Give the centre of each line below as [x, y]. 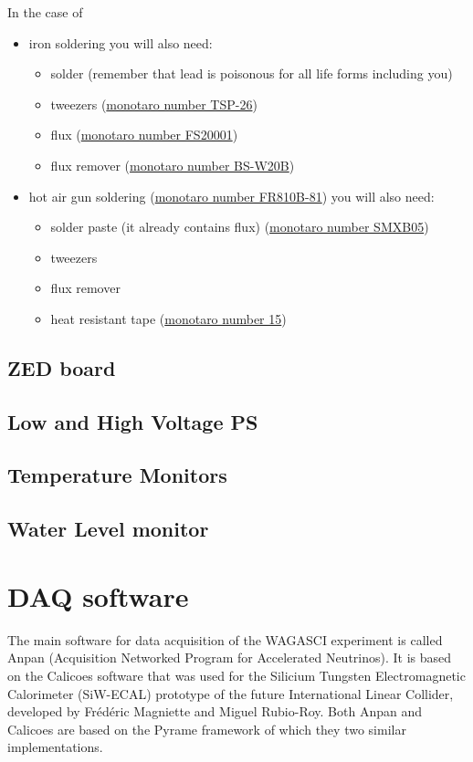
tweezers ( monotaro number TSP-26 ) [154, 104]
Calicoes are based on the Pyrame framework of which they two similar [207, 729]
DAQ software [98, 595]
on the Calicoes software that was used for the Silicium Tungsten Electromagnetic [236, 675]
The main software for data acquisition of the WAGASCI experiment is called [225, 639]
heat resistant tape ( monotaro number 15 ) [168, 318]
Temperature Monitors [117, 475]
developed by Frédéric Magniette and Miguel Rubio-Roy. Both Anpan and [215, 711]
